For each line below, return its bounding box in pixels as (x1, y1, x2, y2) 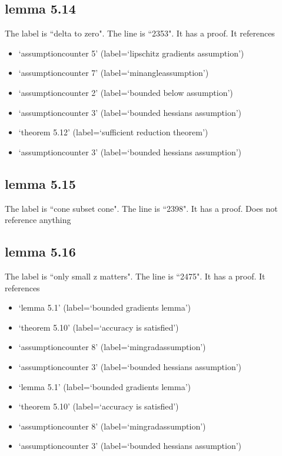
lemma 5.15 (5, 174, 76, 192)
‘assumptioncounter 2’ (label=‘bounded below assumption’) (18, 86, 233, 98)
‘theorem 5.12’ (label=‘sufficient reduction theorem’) (18, 126, 208, 138)
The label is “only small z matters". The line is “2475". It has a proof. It (5, 269, 266, 282)
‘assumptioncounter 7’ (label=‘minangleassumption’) (18, 66, 209, 79)
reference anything (5, 214, 71, 226)
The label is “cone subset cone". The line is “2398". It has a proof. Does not (5, 202, 278, 214)
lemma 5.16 (5, 242, 76, 261)
